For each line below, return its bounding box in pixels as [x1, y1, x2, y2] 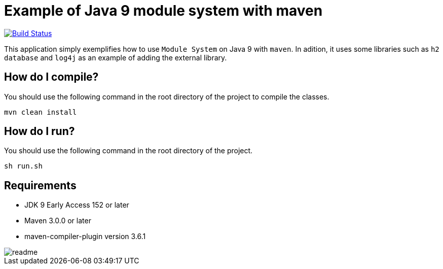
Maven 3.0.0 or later [24, 216, 91, 225]
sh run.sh [4, 162, 43, 171]
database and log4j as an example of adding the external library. [4, 53, 227, 62]
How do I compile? [4, 71, 99, 84]
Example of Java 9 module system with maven [4, 2, 323, 19]
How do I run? [4, 125, 75, 138]
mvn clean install [4, 108, 77, 116]
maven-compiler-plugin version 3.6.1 [24, 232, 146, 241]
